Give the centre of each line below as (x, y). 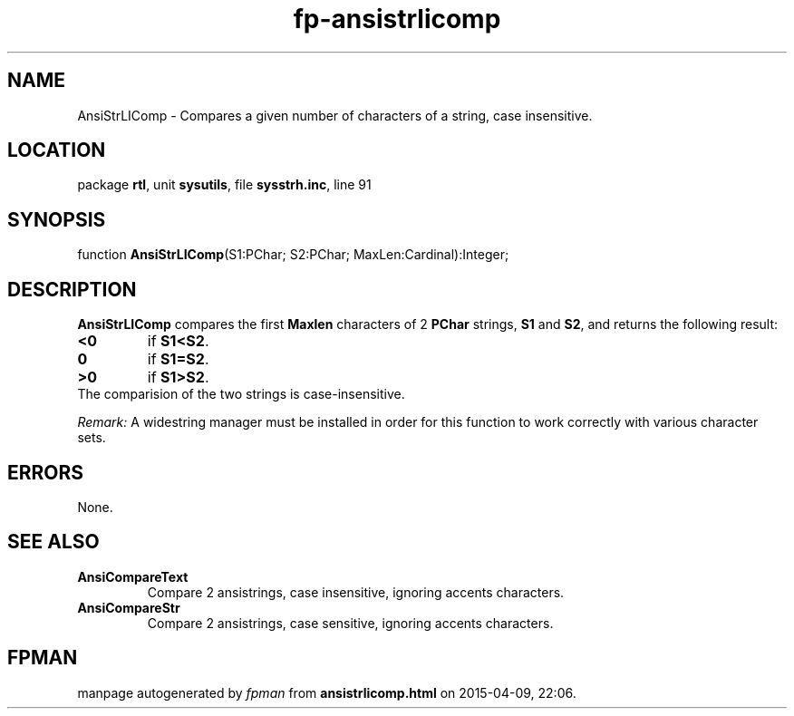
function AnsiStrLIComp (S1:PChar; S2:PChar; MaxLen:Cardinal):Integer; (293, 255)
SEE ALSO (53, 542)
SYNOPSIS (57, 219)
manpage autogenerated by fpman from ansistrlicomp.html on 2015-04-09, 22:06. (327, 692)
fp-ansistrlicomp (397, 19)
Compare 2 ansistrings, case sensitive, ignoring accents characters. (350, 623)
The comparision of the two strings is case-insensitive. (241, 394)
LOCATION (57, 150)
